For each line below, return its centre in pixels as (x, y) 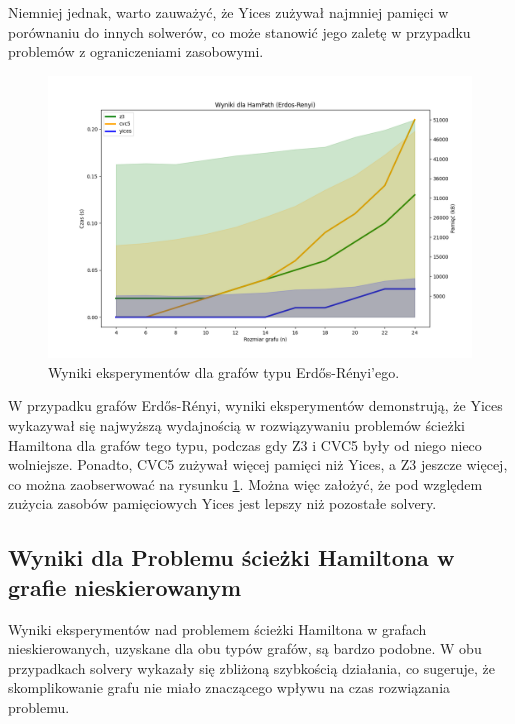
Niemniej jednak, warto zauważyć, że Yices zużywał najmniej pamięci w (228, 12)
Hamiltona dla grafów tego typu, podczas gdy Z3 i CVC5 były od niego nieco (245, 444)
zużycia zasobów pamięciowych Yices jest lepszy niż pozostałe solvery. (222, 503)
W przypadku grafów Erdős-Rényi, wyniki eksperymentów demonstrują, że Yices (255, 405)
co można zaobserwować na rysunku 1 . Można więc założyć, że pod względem (245, 483)
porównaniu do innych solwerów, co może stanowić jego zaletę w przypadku (239, 31)
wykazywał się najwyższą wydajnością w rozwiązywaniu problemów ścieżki (236, 424)
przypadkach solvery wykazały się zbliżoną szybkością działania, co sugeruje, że (252, 667)
